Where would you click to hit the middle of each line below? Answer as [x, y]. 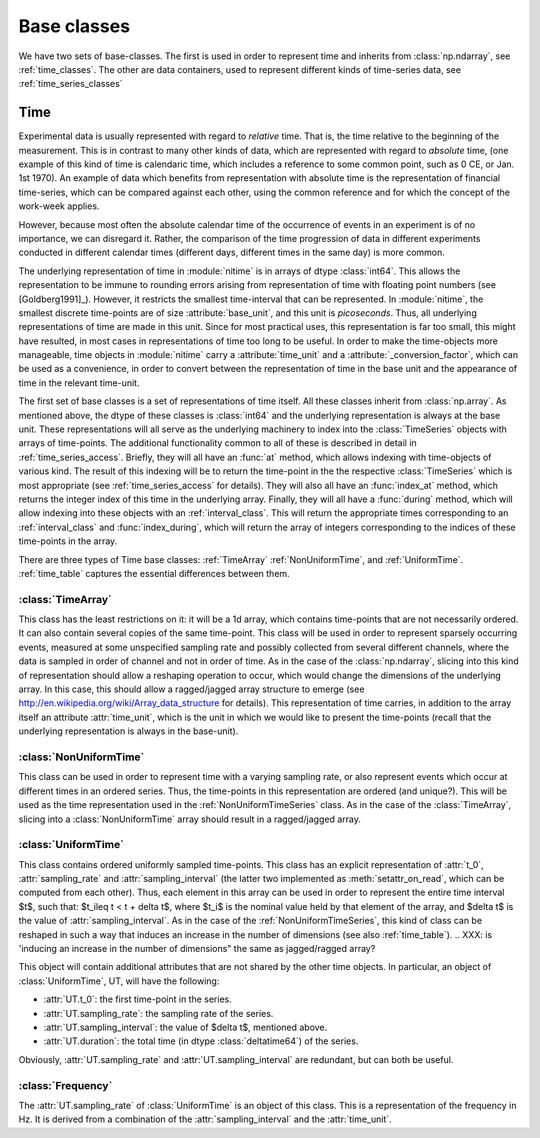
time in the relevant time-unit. [79, 382]
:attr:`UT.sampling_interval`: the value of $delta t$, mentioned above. [185, 1027]
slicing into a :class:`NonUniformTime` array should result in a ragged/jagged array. [190, 819]
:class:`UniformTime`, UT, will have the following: [119, 981]
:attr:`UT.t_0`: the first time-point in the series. [137, 999]
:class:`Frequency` [65, 1085]
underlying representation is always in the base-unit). [128, 731]
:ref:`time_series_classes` [71, 84]
